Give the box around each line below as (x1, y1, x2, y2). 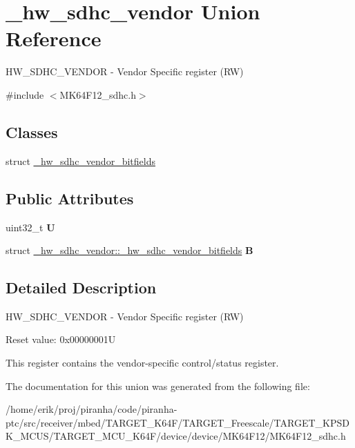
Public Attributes (6, 187, 134, 208)
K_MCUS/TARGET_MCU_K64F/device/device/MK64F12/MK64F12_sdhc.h (6, 429, 346, 443)
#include (6, 87, 44, 101)
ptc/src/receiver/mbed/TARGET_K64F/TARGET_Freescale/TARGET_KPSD (6, 415, 349, 429)
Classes (6, 121, 58, 142)
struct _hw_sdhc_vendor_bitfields (6, 153, 155, 168)
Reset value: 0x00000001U (6, 332, 116, 347)
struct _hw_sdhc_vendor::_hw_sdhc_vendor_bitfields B (6, 243, 253, 257)
